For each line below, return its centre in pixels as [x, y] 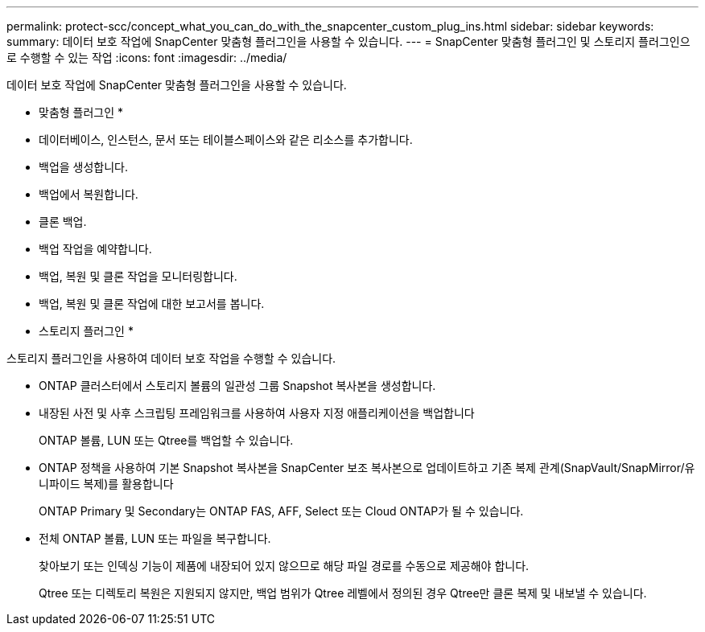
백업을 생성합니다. [84, 167]
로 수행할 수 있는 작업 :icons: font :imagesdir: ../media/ [147, 57]
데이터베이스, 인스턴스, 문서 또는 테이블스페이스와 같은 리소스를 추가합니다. [226, 140]
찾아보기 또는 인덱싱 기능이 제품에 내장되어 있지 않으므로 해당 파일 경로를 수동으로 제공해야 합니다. [284, 566]
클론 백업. [63, 222]
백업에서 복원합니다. [89, 194]
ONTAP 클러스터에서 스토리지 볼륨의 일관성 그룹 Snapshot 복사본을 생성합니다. [237, 386]
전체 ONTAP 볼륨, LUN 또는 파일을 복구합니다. [155, 538]
